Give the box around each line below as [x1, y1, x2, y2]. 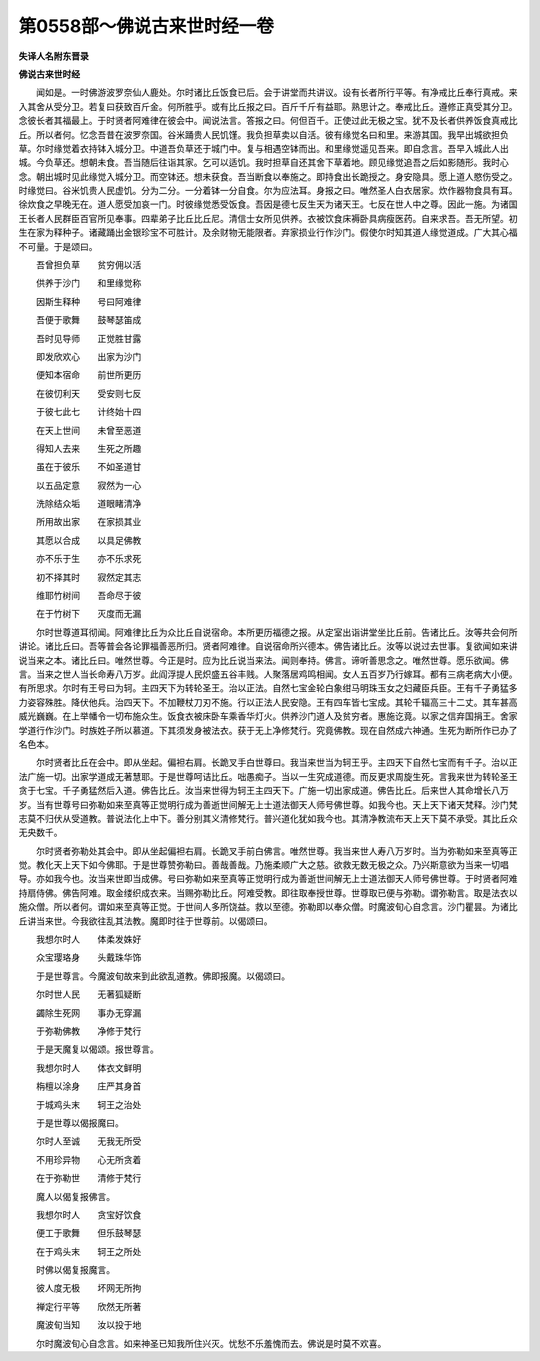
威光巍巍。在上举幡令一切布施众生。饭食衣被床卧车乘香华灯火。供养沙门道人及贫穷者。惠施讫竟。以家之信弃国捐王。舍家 [18, 710, 518, 722]
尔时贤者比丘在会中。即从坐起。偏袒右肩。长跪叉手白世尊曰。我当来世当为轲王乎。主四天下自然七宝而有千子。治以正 [35, 756, 518, 769]
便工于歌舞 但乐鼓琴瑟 [35, 1227, 142, 1239]
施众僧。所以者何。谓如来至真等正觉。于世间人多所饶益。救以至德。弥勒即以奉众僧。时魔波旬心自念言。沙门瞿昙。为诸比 [18, 901, 518, 913]
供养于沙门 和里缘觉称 [35, 277, 142, 289]
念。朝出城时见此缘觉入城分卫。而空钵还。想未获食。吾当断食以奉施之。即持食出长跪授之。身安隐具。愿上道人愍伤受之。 [18, 170, 518, 182]
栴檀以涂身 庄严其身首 [35, 1080, 142, 1092]
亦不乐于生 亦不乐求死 [35, 553, 142, 565]
